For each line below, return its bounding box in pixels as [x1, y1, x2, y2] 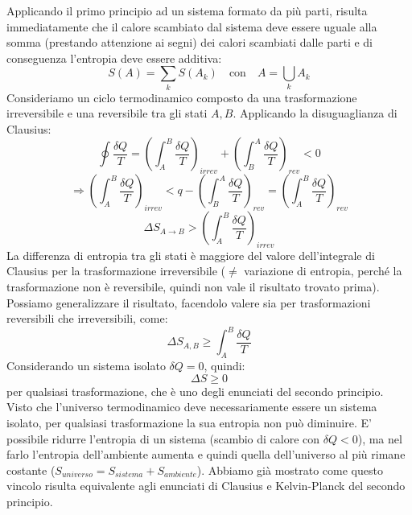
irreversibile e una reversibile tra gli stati [6, 105, 208, 122]
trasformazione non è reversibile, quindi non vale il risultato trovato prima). [6, 278, 380, 295]
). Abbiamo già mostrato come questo [196, 461, 383, 478]
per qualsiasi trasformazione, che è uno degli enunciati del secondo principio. [6, 382, 384, 399]
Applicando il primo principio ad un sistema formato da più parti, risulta [6, 2, 368, 19]
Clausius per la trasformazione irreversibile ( [6, 262, 225, 279]
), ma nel [357, 430, 402, 447]
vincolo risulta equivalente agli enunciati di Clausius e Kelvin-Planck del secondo [6, 477, 406, 494]
